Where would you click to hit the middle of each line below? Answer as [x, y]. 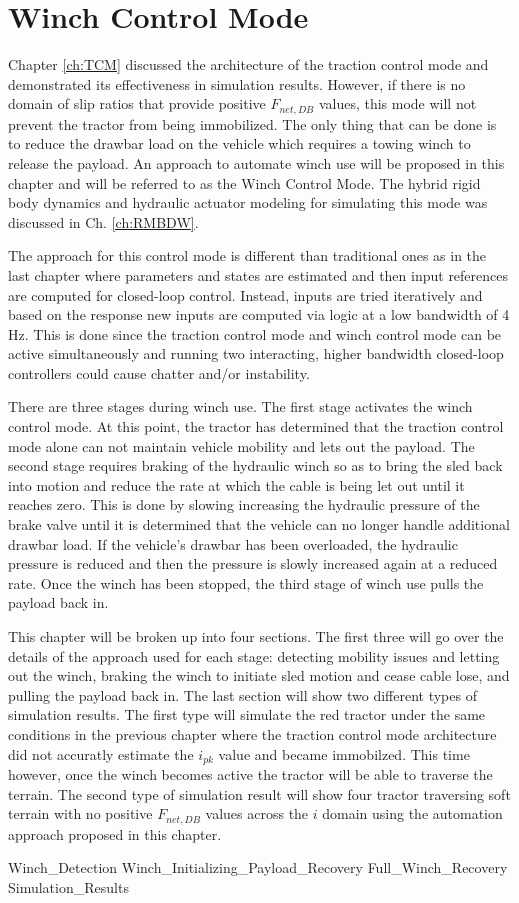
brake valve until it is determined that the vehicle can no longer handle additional [259, 524]
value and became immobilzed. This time [344, 753]
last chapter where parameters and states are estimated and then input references [258, 274]
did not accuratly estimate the [101, 753]
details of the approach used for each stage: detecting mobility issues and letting [254, 655]
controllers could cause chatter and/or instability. [159, 372]
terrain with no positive [80, 813]
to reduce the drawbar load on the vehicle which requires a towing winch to [239, 143]
